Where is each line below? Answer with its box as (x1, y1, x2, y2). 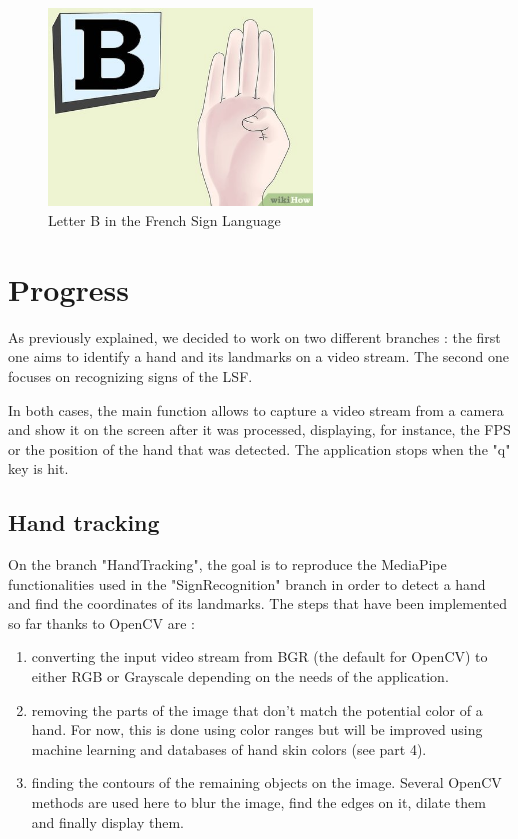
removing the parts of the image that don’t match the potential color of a (31, 699, 483, 720)
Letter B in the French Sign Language (48, 210, 281, 231)
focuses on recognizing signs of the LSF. (8, 365, 253, 386)
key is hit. (8, 458, 69, 479)
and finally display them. (31, 811, 184, 832)
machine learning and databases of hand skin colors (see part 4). (31, 738, 427, 759)
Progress (8, 268, 129, 309)
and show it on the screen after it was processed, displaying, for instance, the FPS (8, 419, 511, 440)
